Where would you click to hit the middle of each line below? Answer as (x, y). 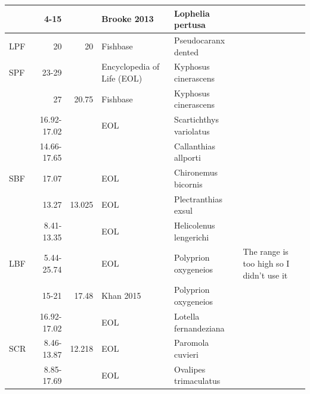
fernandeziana (199, 328)
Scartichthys (196, 119)
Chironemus (196, 172)
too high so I (266, 263)
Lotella (187, 316)
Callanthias (195, 146)
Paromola (192, 343)
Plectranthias (198, 198)
